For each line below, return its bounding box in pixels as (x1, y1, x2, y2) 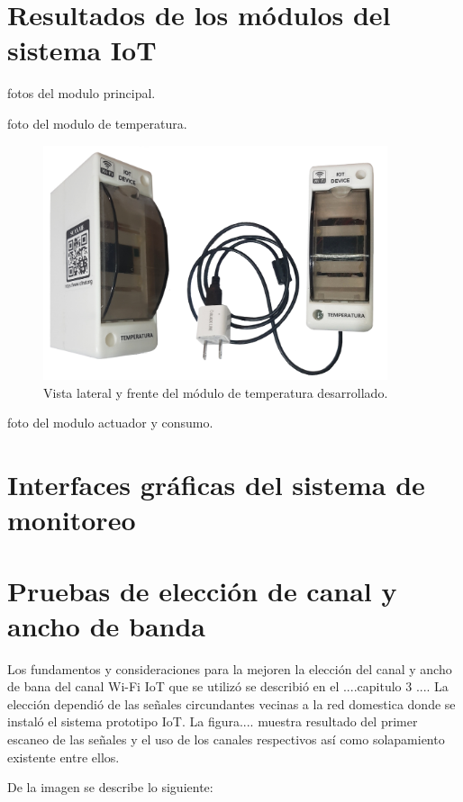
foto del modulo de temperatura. (7, 113, 187, 132)
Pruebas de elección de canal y (7, 572, 397, 608)
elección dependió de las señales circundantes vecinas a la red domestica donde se (7, 694, 456, 713)
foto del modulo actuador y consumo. (7, 413, 213, 432)
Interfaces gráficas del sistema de (7, 465, 425, 502)
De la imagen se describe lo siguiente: (7, 778, 213, 797)
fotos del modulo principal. (7, 84, 156, 103)
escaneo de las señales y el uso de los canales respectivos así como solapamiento (7, 730, 445, 748)
